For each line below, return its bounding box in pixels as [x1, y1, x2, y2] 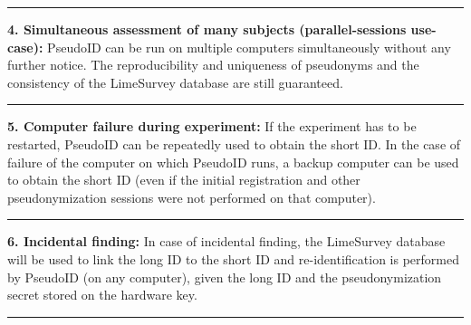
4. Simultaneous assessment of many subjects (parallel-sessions [7, 20, 407, 38]
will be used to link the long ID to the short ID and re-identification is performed [7, 249, 459, 268]
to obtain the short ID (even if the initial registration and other [7, 170, 360, 189]
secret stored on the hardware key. [7, 285, 197, 304]
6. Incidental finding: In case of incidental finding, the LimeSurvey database [7, 232, 446, 251]
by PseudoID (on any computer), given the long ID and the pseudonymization [7, 267, 442, 286]
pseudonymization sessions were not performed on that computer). [7, 187, 376, 206]
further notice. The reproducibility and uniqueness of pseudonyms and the [7, 55, 419, 74]
